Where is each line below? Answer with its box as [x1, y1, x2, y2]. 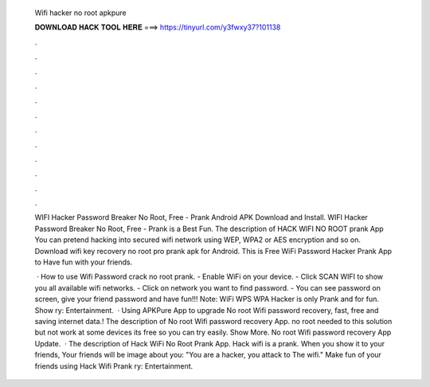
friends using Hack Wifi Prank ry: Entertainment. [34, 361, 193, 370]
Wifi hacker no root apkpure [34, 8, 127, 18]
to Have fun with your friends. [34, 257, 133, 267]
